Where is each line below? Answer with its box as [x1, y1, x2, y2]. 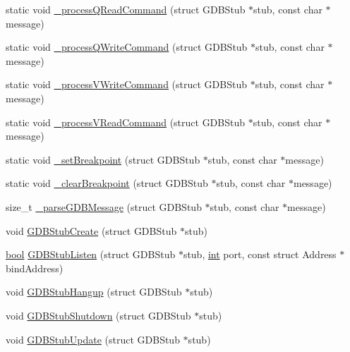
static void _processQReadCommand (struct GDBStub [6, 2, 246, 16]
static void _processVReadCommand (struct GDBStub [6, 114, 246, 129]
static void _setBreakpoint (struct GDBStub [6, 152, 200, 166]
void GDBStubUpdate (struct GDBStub [6, 332, 180, 346]
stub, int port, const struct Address [183, 247, 337, 262]
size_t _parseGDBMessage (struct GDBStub [6, 199, 202, 214]
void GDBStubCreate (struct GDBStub [6, 223, 177, 238]
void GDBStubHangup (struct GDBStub [6, 284, 182, 299]
